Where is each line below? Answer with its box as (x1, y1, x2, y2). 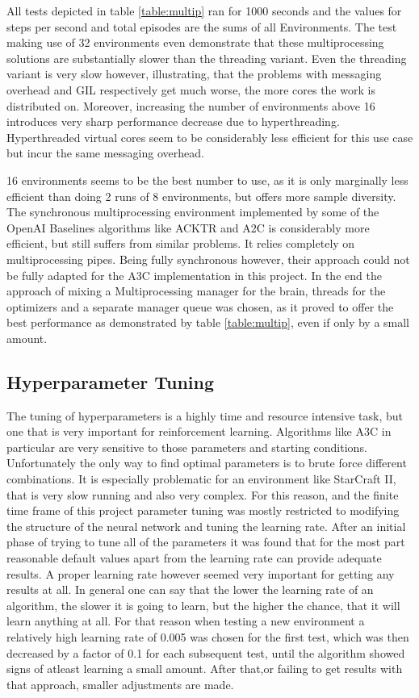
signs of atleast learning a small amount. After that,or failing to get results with (6, 660, 403, 677)
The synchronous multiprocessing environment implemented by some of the (6, 203, 379, 220)
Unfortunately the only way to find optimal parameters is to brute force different (6, 454, 407, 471)
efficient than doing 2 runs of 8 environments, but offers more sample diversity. (6, 187, 396, 204)
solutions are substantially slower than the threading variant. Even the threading (6, 49, 407, 66)
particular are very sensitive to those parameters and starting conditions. (6, 438, 367, 455)
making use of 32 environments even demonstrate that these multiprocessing (6, 34, 384, 51)
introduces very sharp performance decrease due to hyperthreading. (6, 113, 340, 130)
